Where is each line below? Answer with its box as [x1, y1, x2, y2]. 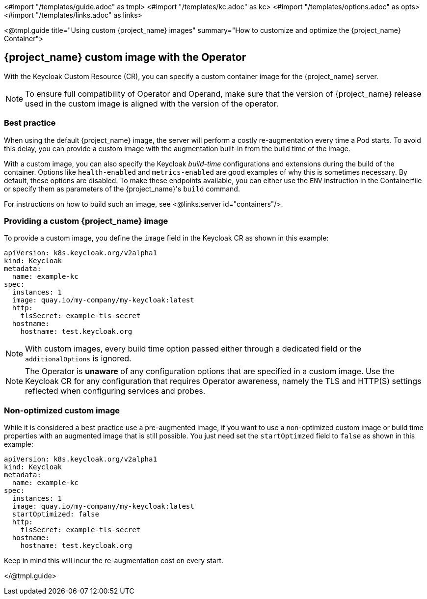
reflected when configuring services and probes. [25, 386, 206, 396]
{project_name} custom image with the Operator [4, 51, 246, 64]
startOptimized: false [12, 510, 99, 518]
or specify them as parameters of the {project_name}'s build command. [4, 184, 240, 193]
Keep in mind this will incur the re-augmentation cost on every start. [4, 556, 223, 565]
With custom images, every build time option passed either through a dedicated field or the [25, 344, 361, 354]
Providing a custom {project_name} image [4, 216, 168, 226]
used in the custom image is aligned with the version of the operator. [25, 98, 279, 109]
